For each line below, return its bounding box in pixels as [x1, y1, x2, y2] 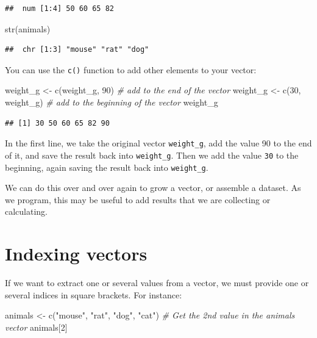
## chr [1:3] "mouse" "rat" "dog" [5, 45, 149, 54]
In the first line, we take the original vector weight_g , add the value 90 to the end [5, 137, 312, 149]
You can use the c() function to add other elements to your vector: [5, 63, 257, 76]
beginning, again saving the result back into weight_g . [5, 160, 208, 173]
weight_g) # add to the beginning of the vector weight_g [5, 96, 218, 109]
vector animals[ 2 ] [5, 320, 68, 333]
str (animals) [5, 22, 51, 35]
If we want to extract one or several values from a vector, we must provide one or [5, 276, 309, 289]
